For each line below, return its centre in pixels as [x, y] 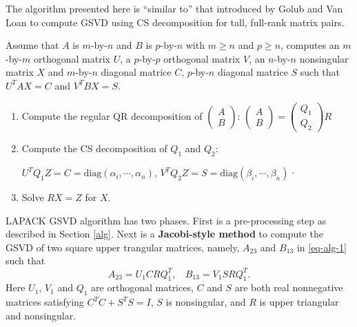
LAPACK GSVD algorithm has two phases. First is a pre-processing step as [166, 220]
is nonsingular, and [206, 302]
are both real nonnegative [289, 287]
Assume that [32, 45]
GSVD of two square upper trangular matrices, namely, [123, 247]
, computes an [310, 45]
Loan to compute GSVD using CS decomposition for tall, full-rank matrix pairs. [175, 22]
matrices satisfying [45, 302]
